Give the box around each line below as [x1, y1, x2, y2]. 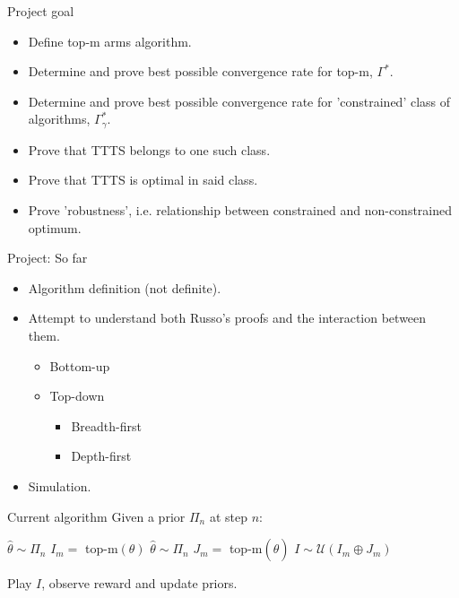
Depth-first [71, 446, 132, 465]
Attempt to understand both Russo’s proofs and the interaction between [28, 308, 427, 327]
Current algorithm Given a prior [7, 507, 186, 525]
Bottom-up [49, 356, 110, 375]
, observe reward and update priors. [41, 574, 238, 593]
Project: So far [7, 248, 88, 267]
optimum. [28, 218, 82, 237]
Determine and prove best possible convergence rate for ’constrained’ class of [28, 91, 451, 110]
